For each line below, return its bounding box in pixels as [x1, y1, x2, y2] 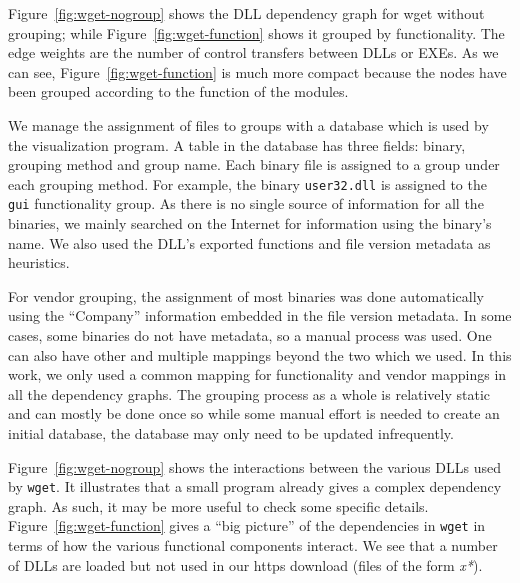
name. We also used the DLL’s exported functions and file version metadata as [8, 232, 491, 253]
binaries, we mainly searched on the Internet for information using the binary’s [8, 213, 492, 234]
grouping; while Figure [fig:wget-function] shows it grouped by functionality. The [8, 22, 505, 43]
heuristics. [8, 252, 70, 273]
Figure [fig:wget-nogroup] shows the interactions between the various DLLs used [8, 456, 501, 477]
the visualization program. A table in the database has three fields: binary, [8, 134, 466, 155]
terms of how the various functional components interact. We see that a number [8, 535, 498, 556]
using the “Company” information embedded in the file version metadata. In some [8, 305, 512, 326]
